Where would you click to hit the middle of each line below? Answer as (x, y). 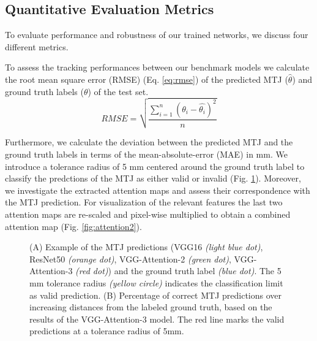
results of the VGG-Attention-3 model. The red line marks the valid (157, 319)
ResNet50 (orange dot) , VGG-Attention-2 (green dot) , (130, 259)
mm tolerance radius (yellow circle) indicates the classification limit (156, 282)
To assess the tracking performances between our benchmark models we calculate (157, 67)
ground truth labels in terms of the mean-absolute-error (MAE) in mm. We (146, 154)
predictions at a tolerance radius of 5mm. (107, 331)
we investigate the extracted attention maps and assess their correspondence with (158, 190)
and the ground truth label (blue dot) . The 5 (198, 271)
